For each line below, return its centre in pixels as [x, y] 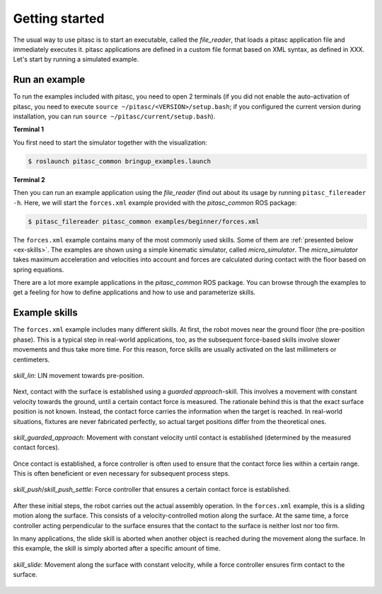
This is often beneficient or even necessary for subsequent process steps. [121, 473]
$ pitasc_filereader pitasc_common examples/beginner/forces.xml [144, 221]
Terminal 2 [29, 179]
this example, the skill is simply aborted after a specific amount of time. [117, 549]
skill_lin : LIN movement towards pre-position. [79, 375]
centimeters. [31, 359]
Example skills [45, 313]
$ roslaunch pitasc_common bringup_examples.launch [120, 161]
